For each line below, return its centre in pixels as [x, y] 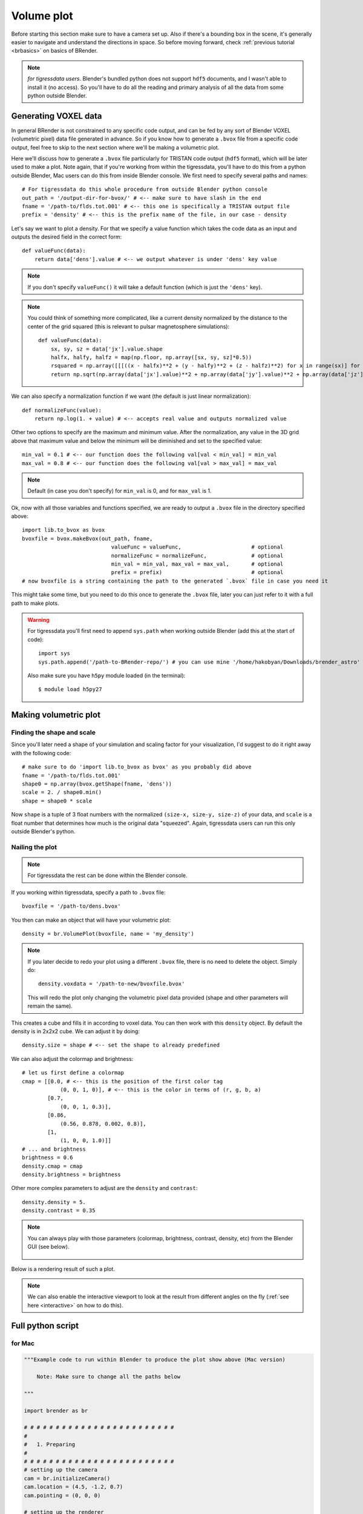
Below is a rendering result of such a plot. [63, 1269]
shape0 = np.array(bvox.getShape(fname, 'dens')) [97, 784]
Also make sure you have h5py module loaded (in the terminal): [106, 675]
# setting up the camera [61, 1470]
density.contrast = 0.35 [59, 1211]
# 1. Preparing [50, 1445]
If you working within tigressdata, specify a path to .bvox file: [88, 892]
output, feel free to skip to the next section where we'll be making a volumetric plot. [115, 147]
